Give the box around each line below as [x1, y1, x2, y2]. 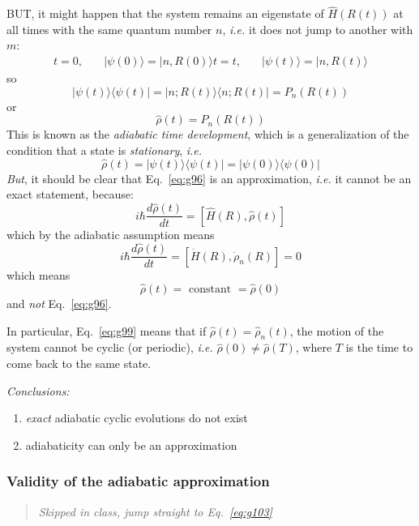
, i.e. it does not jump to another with [222, 20, 413, 37]
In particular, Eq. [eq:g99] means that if [6, 322, 207, 339]
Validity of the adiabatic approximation [6, 471, 270, 491]
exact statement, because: [6, 186, 134, 203]
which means [6, 267, 71, 284]
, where [295, 339, 332, 356]
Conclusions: [6, 382, 70, 399]
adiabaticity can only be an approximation [25, 436, 237, 453]
